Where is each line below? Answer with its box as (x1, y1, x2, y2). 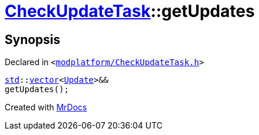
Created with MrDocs (5, 102, 87, 113)
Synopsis (5, 32, 60, 47)
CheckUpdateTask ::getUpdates (5, 1, 255, 21)
